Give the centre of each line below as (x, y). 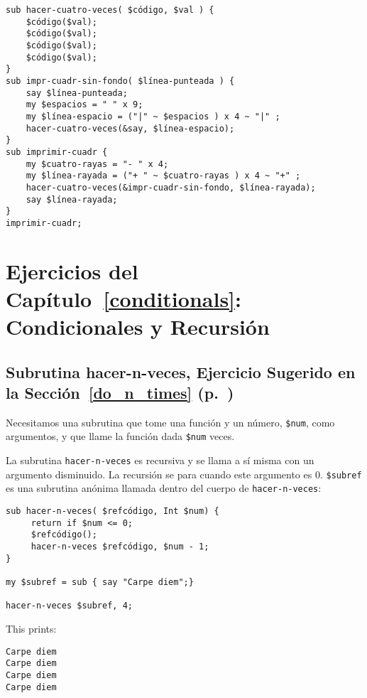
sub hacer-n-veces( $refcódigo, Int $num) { (113, 511)
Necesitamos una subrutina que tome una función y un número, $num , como (170, 422)
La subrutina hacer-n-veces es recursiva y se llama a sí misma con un (160, 460)
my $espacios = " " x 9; (84, 105)
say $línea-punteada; (77, 93)
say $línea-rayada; (72, 199)
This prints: (31, 628)
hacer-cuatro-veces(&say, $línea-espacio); (130, 128)
